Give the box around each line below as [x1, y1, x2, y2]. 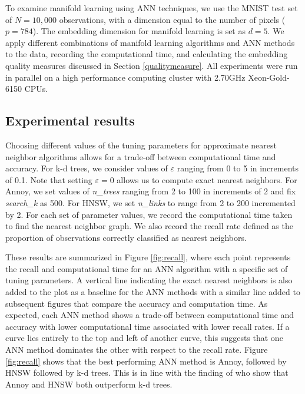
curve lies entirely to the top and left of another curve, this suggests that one [5, 332, 283, 344]
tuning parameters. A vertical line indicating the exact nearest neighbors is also [5, 274, 293, 286]
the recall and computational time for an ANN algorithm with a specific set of [5, 262, 288, 274]
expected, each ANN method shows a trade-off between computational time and [5, 309, 294, 321]
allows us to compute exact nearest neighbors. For [117, 173, 297, 186]
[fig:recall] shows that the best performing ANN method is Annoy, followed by [5, 355, 287, 367]
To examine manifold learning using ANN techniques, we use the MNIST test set [5, 2, 298, 14]
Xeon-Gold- [248, 71, 290, 83]
